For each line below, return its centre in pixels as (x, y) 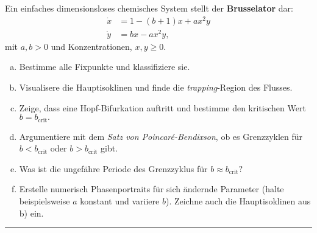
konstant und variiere (120, 201)
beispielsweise (45, 201)
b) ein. (31, 213)
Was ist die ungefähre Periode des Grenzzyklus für (113, 168)
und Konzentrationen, (91, 46)
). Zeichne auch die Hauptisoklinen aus (238, 201)
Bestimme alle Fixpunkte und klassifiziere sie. (105, 67)
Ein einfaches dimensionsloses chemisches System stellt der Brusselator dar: (149, 8)
